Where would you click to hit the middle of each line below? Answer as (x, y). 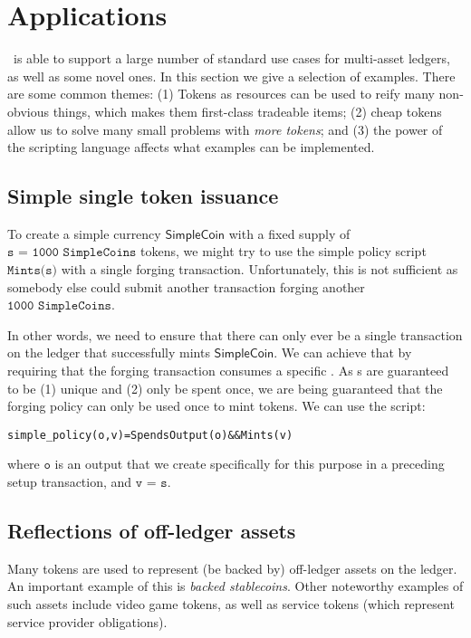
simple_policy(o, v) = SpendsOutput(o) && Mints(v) (150, 435)
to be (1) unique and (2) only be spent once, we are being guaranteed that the (225, 388)
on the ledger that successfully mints (109, 352)
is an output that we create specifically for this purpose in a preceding (250, 464)
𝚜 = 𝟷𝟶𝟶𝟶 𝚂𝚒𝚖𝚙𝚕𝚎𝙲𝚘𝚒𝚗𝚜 (72, 253)
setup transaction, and (70, 482)
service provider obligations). (87, 621)
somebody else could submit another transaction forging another (186, 286)
